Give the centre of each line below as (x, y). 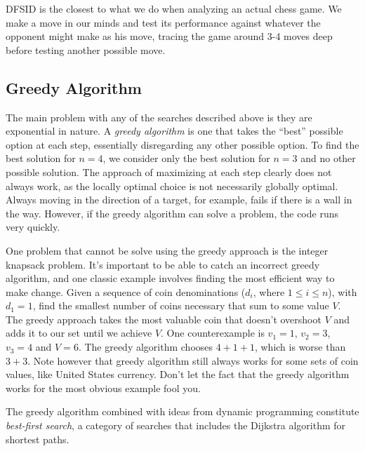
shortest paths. (38, 439)
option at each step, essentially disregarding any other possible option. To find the (182, 144)
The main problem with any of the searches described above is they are (159, 117)
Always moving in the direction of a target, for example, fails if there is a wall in (179, 200)
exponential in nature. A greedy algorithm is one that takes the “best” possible (174, 131)
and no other (328, 158)
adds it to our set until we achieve (79, 333)
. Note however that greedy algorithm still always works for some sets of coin (193, 360)
